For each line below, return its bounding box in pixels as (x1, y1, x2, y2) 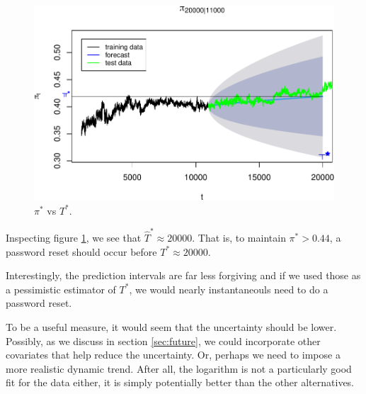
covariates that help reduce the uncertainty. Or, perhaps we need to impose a (6, 347, 341, 362)
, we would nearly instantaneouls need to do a (129, 281, 328, 296)
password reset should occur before (6, 244, 157, 259)
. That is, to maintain (192, 230, 286, 245)
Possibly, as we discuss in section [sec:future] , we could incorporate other (6, 333, 321, 348)
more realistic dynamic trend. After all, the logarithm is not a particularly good (6, 361, 352, 376)
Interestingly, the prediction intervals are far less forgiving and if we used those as (6, 268, 361, 283)
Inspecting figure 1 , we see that (6, 230, 142, 245)
